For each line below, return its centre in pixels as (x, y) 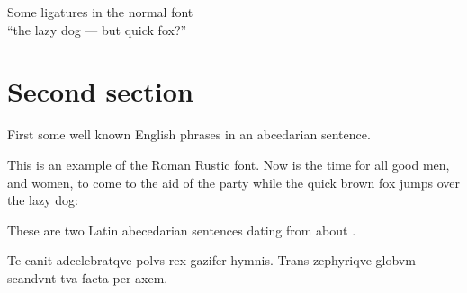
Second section (100, 91)
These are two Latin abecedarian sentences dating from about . (182, 230)
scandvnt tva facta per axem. (88, 277)
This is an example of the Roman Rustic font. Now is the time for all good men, (229, 164)
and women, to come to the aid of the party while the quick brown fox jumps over (234, 182)
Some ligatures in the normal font (100, 12)
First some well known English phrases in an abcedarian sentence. (189, 134)
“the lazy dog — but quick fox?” (97, 29)
